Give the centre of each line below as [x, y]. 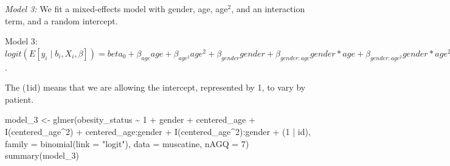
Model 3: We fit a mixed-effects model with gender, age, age [116, 9]
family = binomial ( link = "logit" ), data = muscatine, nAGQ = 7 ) [127, 143]
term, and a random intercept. [61, 20]
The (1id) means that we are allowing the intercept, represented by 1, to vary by [155, 87]
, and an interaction [268, 9]
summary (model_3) [42, 155]
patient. [19, 99]
